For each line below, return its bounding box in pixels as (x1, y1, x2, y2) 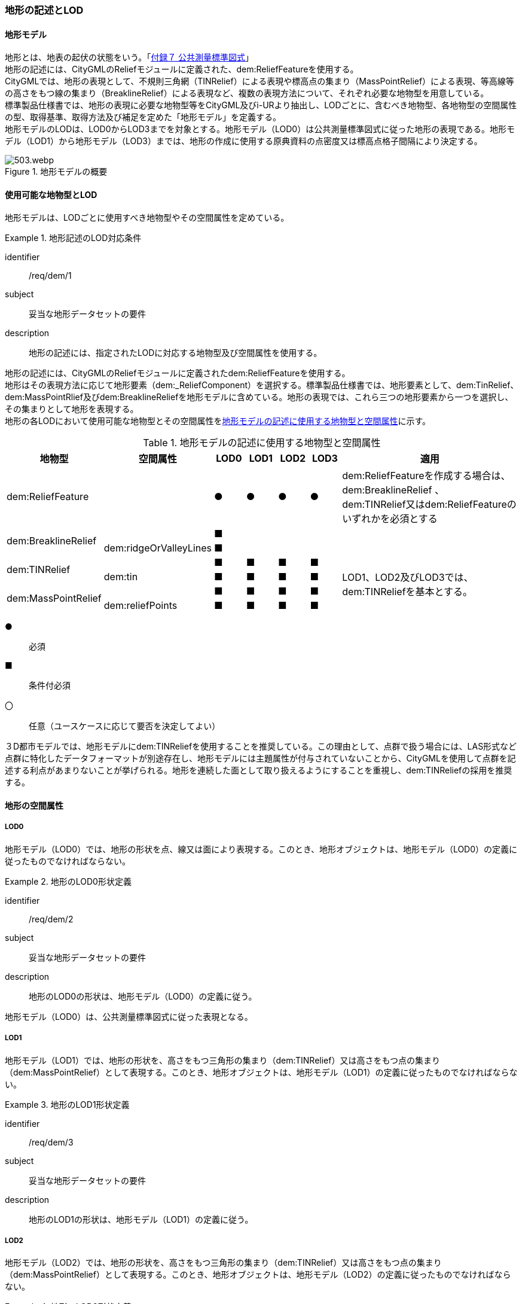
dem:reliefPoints (103, 599, 178, 612)
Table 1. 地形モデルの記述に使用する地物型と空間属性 (143, 437, 381, 449)
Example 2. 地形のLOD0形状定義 (5, 876, 132, 886)
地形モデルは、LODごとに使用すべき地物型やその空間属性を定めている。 (5, 212, 289, 223)
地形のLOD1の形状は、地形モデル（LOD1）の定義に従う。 (29, 1214, 254, 1224)
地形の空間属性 (5, 800, 63, 811)
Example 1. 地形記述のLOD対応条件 (5, 233, 142, 243)
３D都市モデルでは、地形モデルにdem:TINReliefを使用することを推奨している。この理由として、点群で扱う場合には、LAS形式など (5, 741, 517, 752)
